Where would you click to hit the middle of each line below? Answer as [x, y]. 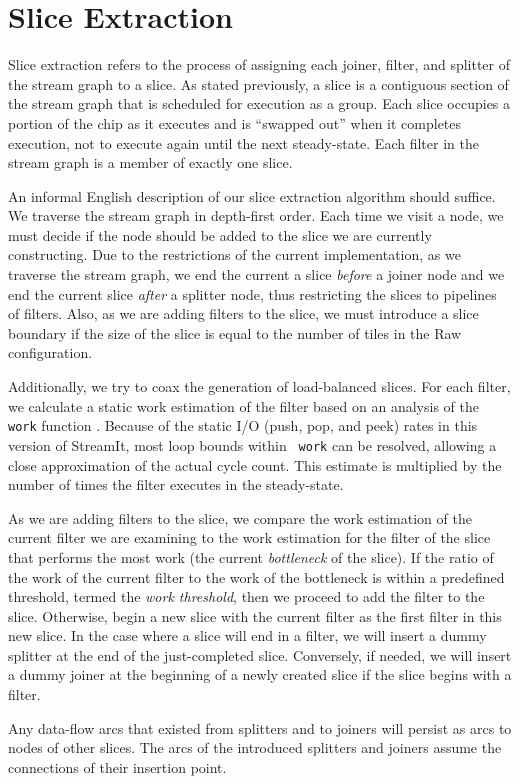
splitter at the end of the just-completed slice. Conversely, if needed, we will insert [260, 654]
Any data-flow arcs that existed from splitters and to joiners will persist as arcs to [260, 727]
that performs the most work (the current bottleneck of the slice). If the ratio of [251, 556]
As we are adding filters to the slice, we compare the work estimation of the [240, 517]
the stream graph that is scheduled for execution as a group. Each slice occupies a [259, 103]
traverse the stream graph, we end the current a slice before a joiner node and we [256, 274]
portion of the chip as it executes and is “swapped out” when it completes [235, 122]
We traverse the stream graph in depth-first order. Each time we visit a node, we [256, 215]
